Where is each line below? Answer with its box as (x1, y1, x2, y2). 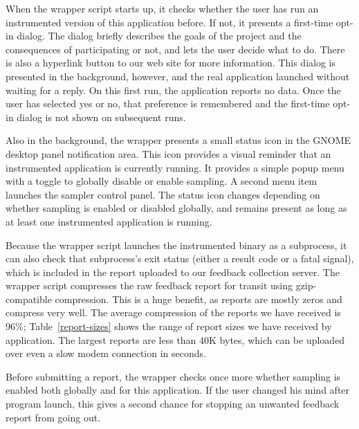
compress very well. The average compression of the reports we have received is (6, 305, 341, 320)
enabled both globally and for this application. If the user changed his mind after (6, 383, 350, 397)
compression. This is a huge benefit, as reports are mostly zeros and (55, 291, 342, 306)
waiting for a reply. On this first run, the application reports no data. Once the (6, 82, 341, 97)
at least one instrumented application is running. (6, 214, 212, 228)
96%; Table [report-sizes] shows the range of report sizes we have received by (6, 319, 332, 334)
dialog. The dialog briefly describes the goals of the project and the (17, 28, 302, 43)
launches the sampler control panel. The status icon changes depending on (6, 187, 320, 201)
